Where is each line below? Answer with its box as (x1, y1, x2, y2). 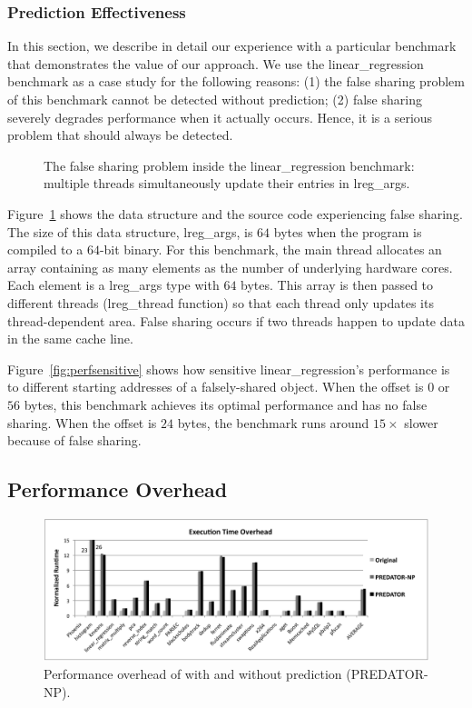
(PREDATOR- (346, 664, 428, 683)
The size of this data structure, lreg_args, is (7, 222, 253, 241)
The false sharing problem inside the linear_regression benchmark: (44, 155, 415, 175)
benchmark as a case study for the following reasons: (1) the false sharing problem (7, 72, 465, 91)
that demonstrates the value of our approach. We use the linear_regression (7, 54, 424, 73)
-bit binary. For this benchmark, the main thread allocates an (99, 240, 442, 259)
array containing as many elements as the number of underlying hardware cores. (7, 257, 453, 276)
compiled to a (7, 240, 84, 259)
